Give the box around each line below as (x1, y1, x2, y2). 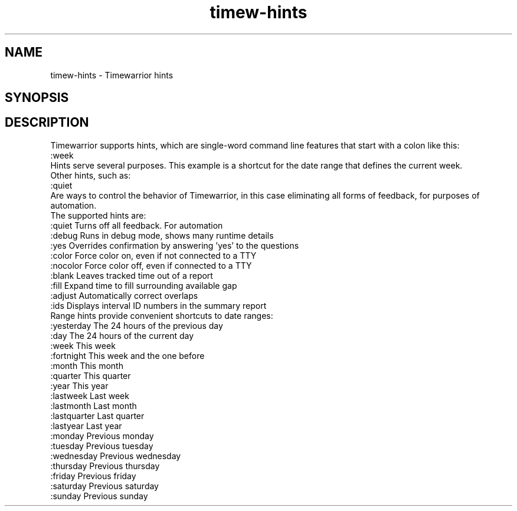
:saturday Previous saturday (50, 480, 159, 491)
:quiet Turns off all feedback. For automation (50, 220, 223, 230)
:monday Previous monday (50, 430, 154, 441)
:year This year (50, 380, 109, 391)
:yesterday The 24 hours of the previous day (50, 320, 223, 331)
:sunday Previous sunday (50, 490, 148, 501)
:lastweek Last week (50, 390, 129, 401)
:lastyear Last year (50, 420, 122, 431)
